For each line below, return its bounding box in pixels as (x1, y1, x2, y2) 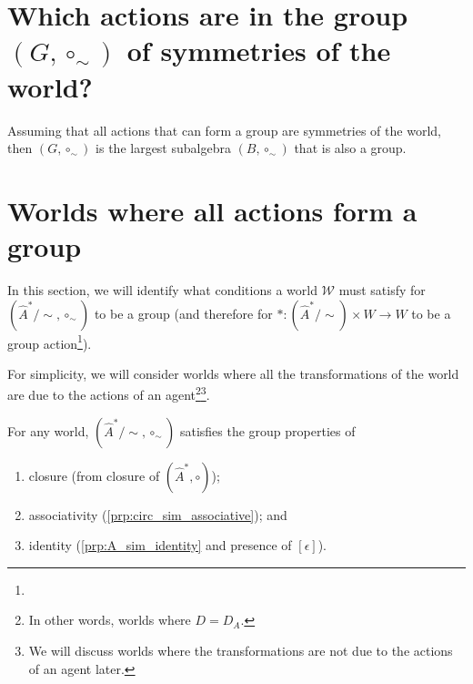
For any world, (7, 421, 89, 440)
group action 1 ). (7, 331, 92, 352)
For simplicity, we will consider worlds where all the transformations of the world (7, 363, 459, 383)
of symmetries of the (126, 32, 391, 69)
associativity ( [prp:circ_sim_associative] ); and (28, 505, 287, 524)
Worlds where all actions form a (7, 191, 418, 229)
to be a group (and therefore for (94, 303, 273, 322)
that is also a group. (294, 138, 407, 158)
